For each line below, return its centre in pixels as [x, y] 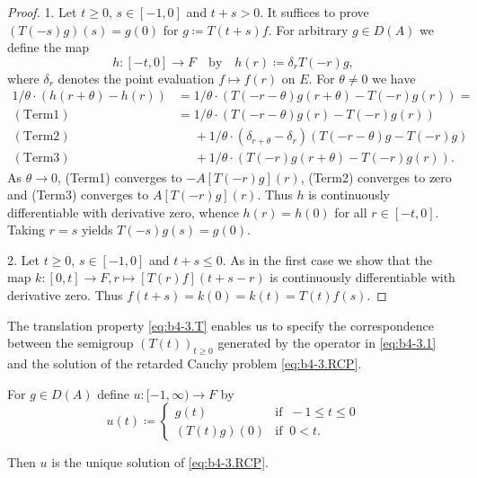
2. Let [23, 259]
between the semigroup [71, 343]
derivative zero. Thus [65, 295]
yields [97, 230]
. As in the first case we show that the [327, 259]
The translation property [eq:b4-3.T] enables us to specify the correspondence [221, 325]
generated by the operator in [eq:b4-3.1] [327, 343]
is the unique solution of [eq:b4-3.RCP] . [160, 462]
